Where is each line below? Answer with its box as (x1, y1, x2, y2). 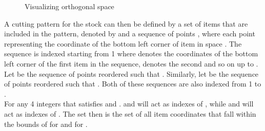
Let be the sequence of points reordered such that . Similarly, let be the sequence (4, 68, 259, 79)
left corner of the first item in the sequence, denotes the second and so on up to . (4, 58, 258, 69)
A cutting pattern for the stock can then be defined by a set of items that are (4, 18, 248, 29)
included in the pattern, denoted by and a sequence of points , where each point (4, 28, 255, 39)
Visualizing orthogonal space (25, 1, 114, 11)
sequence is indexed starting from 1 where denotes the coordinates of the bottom (4, 48, 258, 59)
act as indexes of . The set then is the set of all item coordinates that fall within (4, 108, 256, 119)
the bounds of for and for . (4, 118, 88, 129)
